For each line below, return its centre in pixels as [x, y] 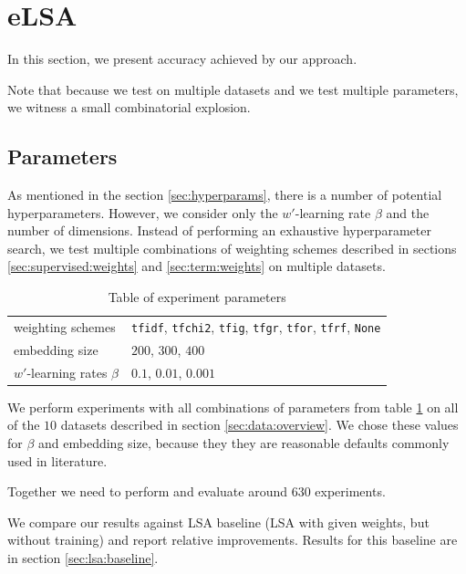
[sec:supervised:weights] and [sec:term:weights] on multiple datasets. [197, 266]
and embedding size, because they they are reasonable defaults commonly [244, 442]
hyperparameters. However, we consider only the [143, 212]
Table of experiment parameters [197, 297]
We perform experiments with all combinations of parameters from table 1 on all [233, 407]
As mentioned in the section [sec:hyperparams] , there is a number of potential [225, 195]
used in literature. [57, 460]
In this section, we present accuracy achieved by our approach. [182, 59]
